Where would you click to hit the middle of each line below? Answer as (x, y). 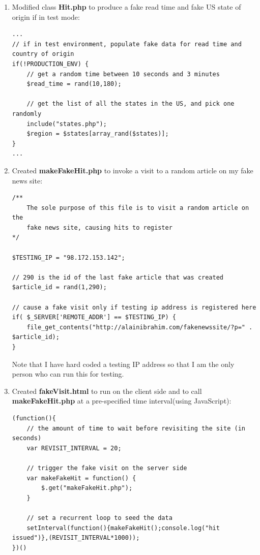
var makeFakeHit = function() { (81, 478)
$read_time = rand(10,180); (74, 84)
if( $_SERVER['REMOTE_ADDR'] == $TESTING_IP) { (94, 317)
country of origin (43, 54)
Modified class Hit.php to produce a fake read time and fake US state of (126, 7)
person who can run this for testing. (68, 374)
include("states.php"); (67, 124)
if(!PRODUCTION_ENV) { (50, 64)
